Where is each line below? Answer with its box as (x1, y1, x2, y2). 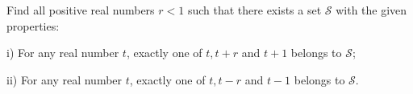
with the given (336, 2, 407, 18)
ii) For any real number (6, 71, 123, 88)
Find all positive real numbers (6, 2, 155, 18)
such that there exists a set (187, 2, 322, 18)
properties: (6, 17, 60, 34)
